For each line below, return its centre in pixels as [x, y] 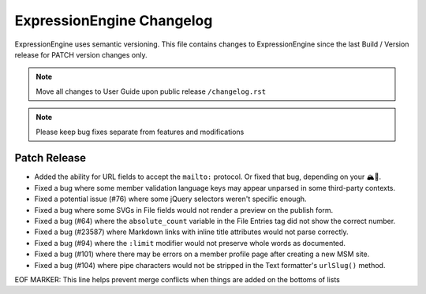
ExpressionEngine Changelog [114, 20]
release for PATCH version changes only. [81, 54]
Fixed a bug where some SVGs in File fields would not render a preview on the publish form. [184, 210]
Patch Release [50, 158]
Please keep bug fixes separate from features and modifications [140, 132]
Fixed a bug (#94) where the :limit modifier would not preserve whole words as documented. [190, 243]
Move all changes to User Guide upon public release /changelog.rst [151, 91]
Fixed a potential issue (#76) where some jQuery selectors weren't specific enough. [170, 199]
